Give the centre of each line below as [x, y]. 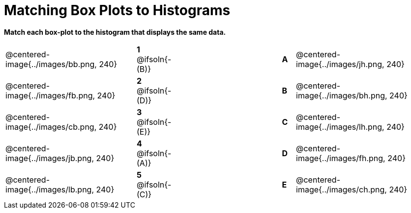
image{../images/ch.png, [341, 189]
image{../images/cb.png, [51, 127]
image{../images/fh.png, [341, 158]
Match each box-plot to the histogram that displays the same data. [115, 32]
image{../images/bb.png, [51, 64]
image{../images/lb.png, [50, 189]
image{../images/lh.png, [340, 127]
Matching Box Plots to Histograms [117, 10]
